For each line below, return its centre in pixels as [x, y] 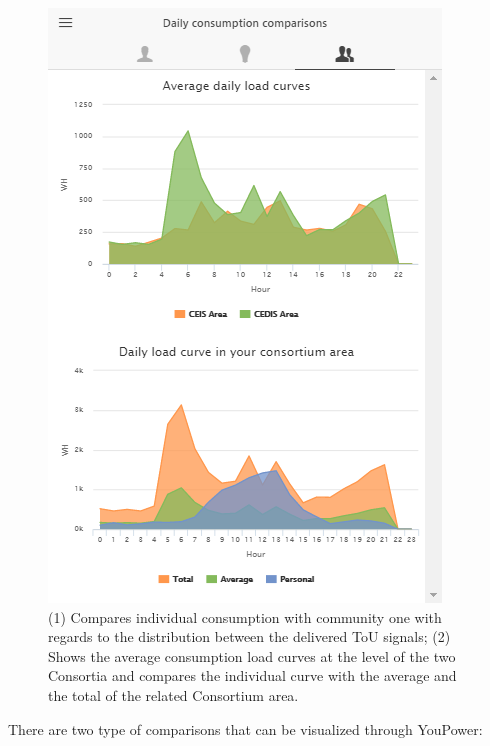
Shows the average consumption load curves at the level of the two [252, 655]
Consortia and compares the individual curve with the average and [252, 675]
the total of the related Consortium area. [173, 694]
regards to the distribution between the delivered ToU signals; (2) [249, 636]
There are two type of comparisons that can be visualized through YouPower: [245, 728]
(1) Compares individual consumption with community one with [245, 616]
